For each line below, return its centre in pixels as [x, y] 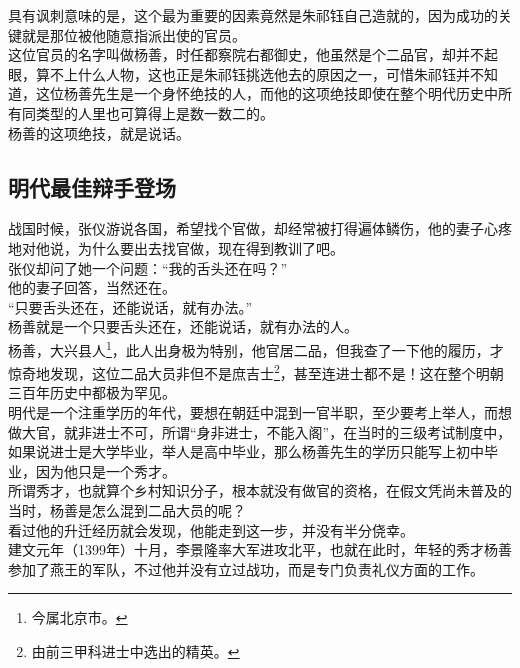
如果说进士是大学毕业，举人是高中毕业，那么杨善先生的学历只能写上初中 [246, 451]
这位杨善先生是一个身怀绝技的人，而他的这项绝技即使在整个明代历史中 [266, 93]
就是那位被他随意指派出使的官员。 [133, 34]
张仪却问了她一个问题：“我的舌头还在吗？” [148, 267]
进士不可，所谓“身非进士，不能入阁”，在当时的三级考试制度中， [301, 431]
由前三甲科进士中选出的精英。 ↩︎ [135, 650]
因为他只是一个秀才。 [105, 470]
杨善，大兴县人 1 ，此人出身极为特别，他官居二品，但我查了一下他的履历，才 [256, 348]
